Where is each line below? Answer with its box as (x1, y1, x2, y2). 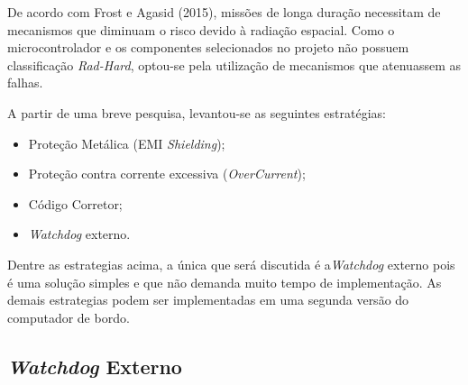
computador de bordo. (7, 307, 130, 326)
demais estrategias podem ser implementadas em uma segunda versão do (7, 290, 409, 309)
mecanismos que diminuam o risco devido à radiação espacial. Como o (7, 20, 395, 39)
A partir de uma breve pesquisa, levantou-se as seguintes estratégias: (7, 103, 386, 122)
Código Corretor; (28, 194, 123, 213)
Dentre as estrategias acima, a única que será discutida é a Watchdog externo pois (7, 254, 455, 273)
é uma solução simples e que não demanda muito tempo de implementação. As (7, 272, 442, 291)
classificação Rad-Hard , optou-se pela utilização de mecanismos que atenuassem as (7, 55, 461, 74)
